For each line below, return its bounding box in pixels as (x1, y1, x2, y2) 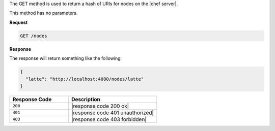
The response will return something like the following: (9, 55, 122, 61)
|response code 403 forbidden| (71, 116, 147, 123)
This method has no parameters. (9, 10, 78, 16)
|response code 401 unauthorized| (71, 109, 154, 116)
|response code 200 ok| (71, 102, 129, 109)
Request (9, 19, 28, 25)
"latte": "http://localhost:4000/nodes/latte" (25, 76, 144, 82)
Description (71, 95, 100, 103)
